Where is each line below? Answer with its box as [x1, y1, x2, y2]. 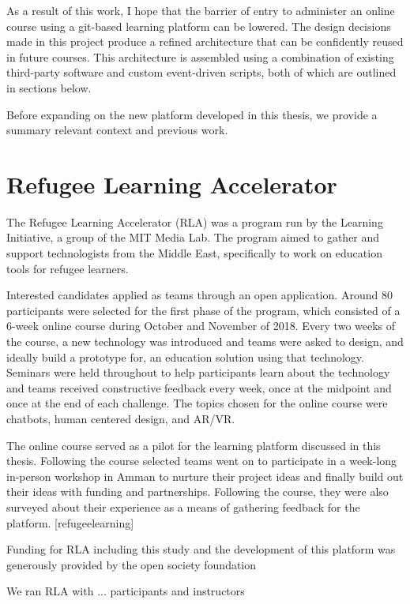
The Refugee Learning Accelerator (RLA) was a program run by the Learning [6, 213, 383, 230]
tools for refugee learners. [6, 260, 129, 276]
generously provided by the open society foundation [6, 556, 257, 572]
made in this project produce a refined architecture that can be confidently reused [6, 33, 404, 50]
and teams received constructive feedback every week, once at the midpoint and [6, 379, 392, 396]
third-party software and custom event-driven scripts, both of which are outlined [6, 64, 397, 81]
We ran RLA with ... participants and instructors [6, 583, 245, 599]
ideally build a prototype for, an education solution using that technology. [6, 348, 364, 365]
